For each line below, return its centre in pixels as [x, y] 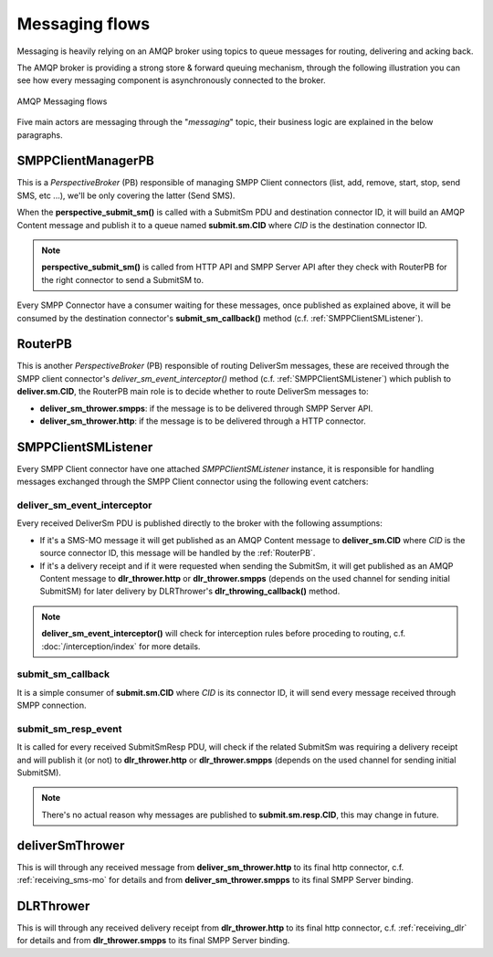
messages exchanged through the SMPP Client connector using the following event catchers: [193, 482]
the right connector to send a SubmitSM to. [123, 279]
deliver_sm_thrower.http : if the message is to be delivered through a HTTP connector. [203, 421]
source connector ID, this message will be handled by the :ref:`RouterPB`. [178, 553]
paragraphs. [40, 135]
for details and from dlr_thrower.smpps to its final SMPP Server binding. [153, 941]
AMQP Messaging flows [62, 101]
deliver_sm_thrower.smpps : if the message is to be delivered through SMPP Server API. [206, 408]
